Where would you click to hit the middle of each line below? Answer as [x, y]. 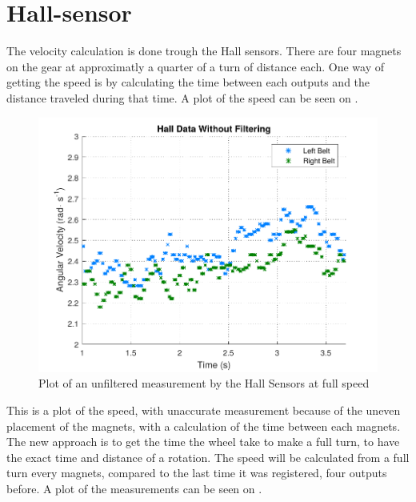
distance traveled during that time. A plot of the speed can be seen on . [182, 97]
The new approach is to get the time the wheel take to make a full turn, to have [203, 442]
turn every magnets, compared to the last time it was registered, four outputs [197, 473]
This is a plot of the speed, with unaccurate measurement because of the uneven [204, 410]
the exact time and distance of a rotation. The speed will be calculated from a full [208, 457]
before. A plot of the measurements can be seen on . [134, 489]
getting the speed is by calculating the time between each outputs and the [188, 82]
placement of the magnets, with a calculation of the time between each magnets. [204, 426]
